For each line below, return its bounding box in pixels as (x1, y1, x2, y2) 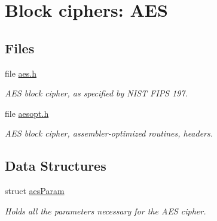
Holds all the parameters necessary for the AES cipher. (5, 204, 206, 217)
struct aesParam (5, 184, 65, 197)
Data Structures (5, 156, 106, 175)
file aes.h (5, 66, 36, 79)
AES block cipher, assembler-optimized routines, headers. (5, 127, 213, 140)
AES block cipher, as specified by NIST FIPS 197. (5, 87, 188, 99)
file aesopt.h (5, 107, 49, 119)
